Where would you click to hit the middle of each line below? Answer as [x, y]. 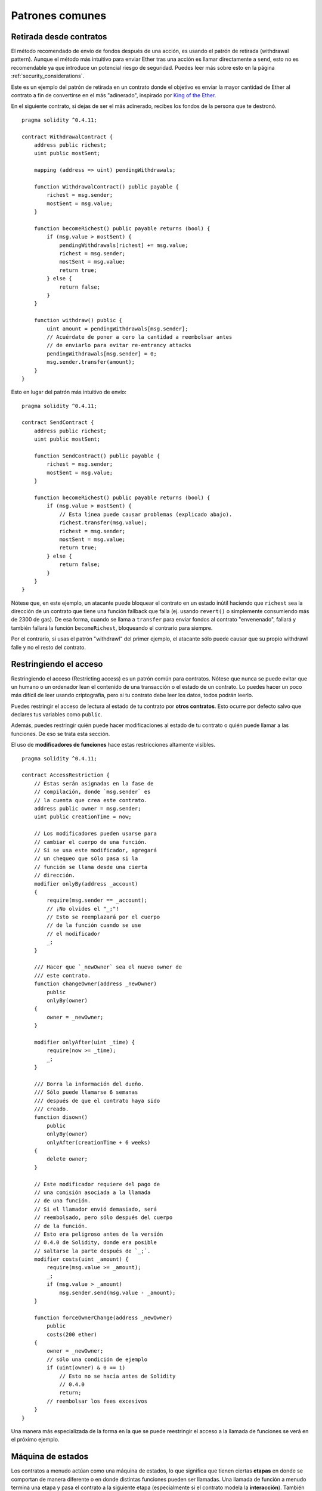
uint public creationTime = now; [83, 817]
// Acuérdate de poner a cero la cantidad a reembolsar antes [140, 337]
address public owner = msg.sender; [87, 808]
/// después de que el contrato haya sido [97, 1101]
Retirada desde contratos [59, 37]
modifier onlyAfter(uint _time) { [84, 1042]
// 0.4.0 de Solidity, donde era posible [95, 1243]
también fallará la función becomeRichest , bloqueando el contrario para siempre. [112, 628]
